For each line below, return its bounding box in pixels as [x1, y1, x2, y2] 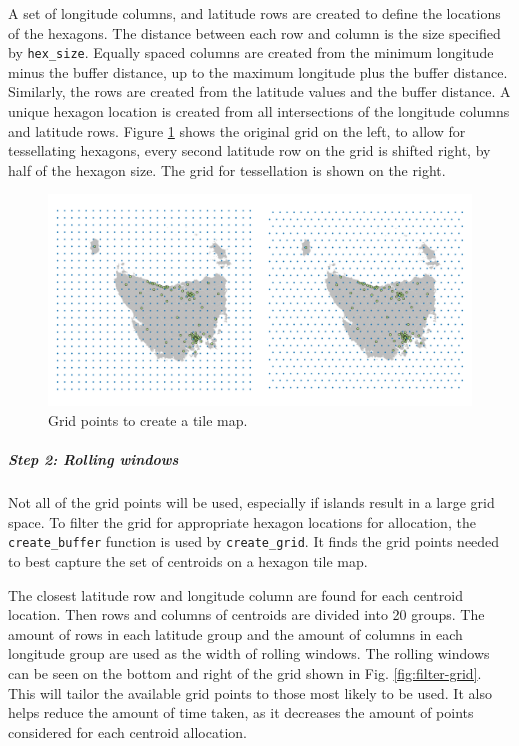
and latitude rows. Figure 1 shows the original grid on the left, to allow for [8, 120, 466, 141]
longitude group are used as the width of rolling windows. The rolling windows [8, 643, 490, 664]
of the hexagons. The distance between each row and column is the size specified [8, 22, 501, 43]
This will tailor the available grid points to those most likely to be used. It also [8, 682, 492, 703]
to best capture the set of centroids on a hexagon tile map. [8, 551, 368, 571]
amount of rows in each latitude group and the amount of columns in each [8, 623, 463, 644]
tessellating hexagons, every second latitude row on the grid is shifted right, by [8, 140, 491, 161]
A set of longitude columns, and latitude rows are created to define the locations [8, 3, 501, 23]
